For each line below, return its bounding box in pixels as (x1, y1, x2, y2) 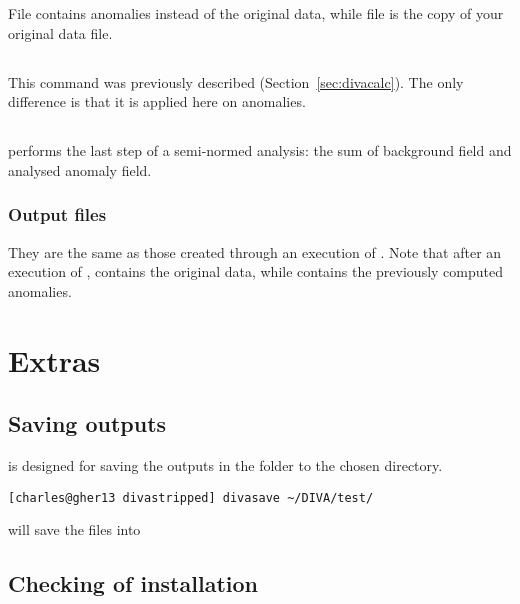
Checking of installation (8, 568, 258, 599)
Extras (8, 339, 101, 380)
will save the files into (8, 519, 141, 540)
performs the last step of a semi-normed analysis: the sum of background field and (8, 140, 512, 161)
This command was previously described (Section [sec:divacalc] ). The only (8, 71, 464, 92)
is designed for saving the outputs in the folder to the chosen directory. (8, 454, 443, 475)
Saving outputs (8, 408, 167, 439)
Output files (8, 202, 107, 227)
